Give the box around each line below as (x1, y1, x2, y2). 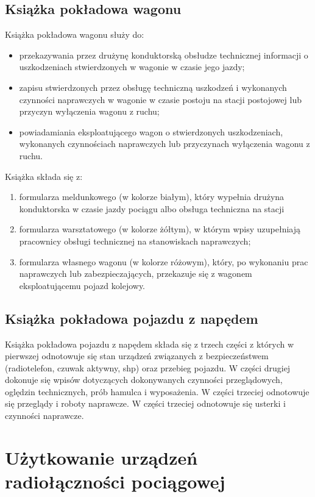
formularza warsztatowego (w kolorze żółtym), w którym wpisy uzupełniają (19, 223, 301, 235)
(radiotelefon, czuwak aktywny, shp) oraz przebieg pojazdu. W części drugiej (5, 361, 291, 374)
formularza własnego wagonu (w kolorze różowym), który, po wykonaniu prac (19, 255, 308, 268)
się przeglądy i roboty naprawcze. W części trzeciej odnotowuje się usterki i (5, 397, 286, 410)
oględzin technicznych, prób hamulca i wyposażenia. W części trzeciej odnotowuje (5, 385, 310, 398)
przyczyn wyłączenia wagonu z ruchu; (19, 105, 160, 118)
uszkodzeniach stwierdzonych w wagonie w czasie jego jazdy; (19, 60, 245, 73)
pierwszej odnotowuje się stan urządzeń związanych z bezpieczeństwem (5, 349, 269, 362)
